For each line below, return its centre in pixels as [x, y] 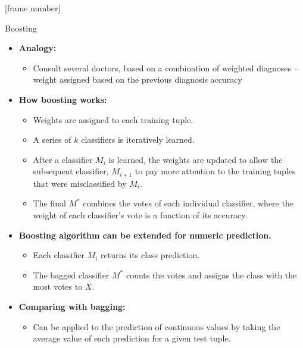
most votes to [58, 286]
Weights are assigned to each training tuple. [113, 119]
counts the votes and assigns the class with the [211, 275]
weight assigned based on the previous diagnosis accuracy [138, 79]
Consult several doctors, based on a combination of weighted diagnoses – [165, 68]
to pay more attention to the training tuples [215, 171]
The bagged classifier [71, 275]
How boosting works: [63, 99]
